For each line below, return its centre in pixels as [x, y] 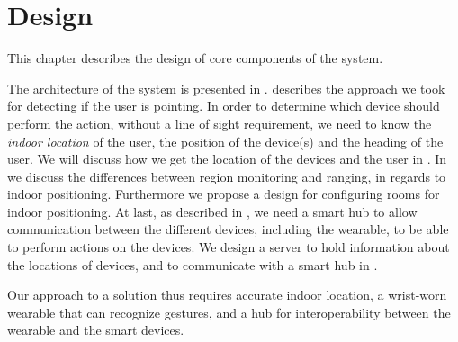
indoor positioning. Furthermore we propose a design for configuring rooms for [224, 194]
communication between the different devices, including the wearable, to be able [228, 229]
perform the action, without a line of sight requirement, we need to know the [220, 123]
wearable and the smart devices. [96, 330]
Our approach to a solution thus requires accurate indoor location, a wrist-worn [227, 295]
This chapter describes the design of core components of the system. [195, 58]
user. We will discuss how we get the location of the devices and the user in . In [227, 159]
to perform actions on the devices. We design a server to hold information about [229, 247]
